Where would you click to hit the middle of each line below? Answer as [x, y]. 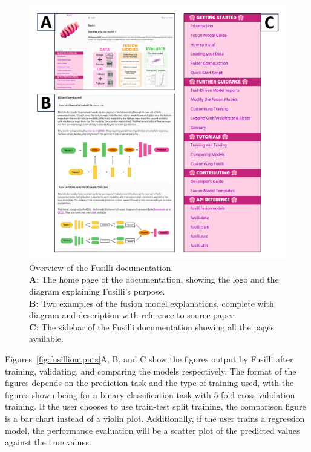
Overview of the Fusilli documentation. [101, 267]
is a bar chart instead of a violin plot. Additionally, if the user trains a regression [155, 418]
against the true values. [48, 442]
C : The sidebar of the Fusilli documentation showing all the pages [152, 326]
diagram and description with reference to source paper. [133, 315]
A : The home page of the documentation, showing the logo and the [154, 279]
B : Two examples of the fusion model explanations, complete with [152, 303]
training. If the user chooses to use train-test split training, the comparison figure [155, 406]
